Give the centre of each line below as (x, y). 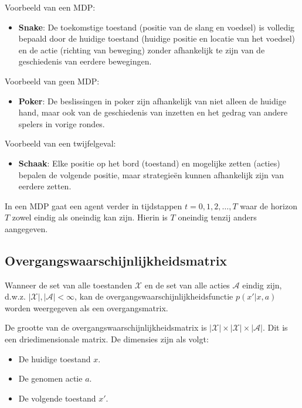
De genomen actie (50, 378)
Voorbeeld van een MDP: (50, 7)
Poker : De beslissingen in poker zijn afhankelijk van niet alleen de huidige (152, 101)
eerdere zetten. (45, 186)
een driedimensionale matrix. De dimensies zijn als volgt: (107, 339)
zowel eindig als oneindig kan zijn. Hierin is (90, 217)
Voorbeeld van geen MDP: (52, 81)
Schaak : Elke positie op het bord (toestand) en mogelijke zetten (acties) (149, 163)
